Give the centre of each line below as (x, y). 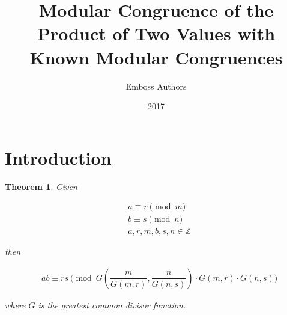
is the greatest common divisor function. (112, 304)
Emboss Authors (156, 86)
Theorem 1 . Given (41, 186)
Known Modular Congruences (156, 57)
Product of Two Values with (156, 33)
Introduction (58, 157)
